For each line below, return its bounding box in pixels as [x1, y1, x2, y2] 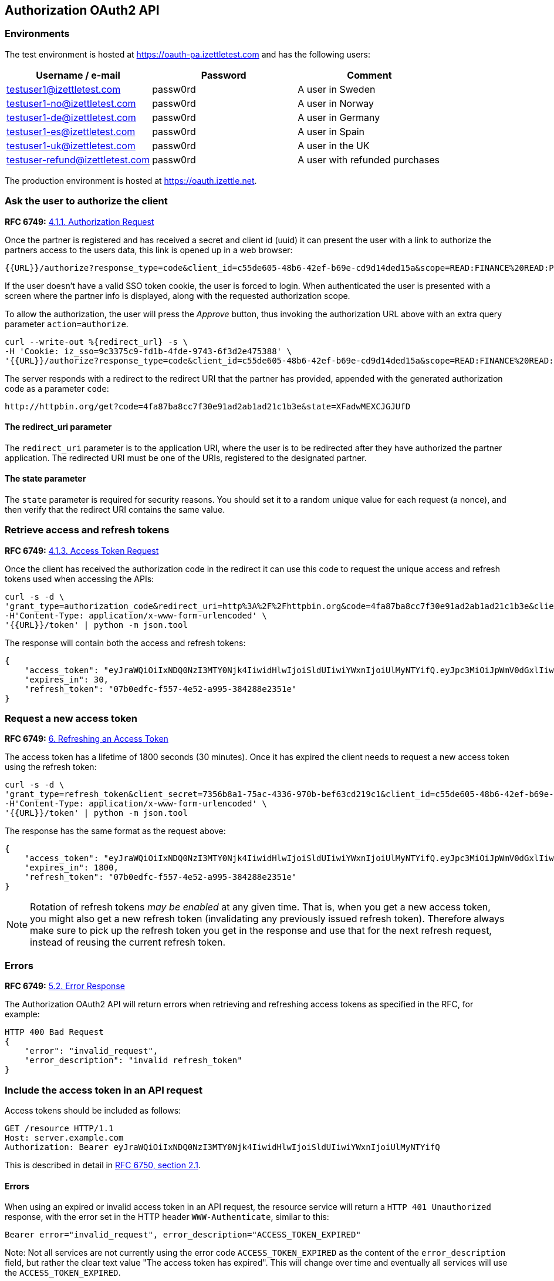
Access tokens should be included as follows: [5, 1105, 181, 1115]
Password [201, 69, 246, 81]
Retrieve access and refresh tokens [5, 524, 170, 536]
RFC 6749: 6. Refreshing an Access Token [5, 734, 168, 744]
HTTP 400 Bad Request [5, 1027, 104, 1037]
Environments [5, 28, 70, 40]
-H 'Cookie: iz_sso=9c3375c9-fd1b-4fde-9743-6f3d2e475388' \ [5, 346, 292, 356]
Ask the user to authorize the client [5, 195, 168, 207]
